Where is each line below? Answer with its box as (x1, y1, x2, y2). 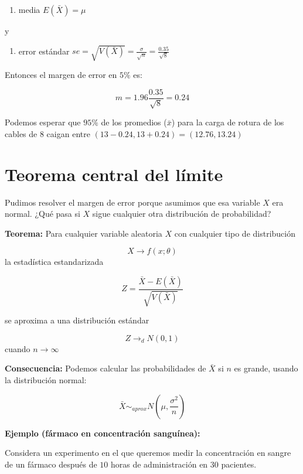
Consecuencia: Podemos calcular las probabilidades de (5, 362, 206, 374)
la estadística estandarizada (5, 255, 104, 268)
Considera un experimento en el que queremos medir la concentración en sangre (5, 446, 291, 459)
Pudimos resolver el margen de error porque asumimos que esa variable (5, 196, 260, 208)
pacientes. (221, 458, 257, 470)
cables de (5, 127, 38, 139)
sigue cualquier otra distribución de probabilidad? (92, 207, 271, 220)
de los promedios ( (101, 116, 167, 128)
